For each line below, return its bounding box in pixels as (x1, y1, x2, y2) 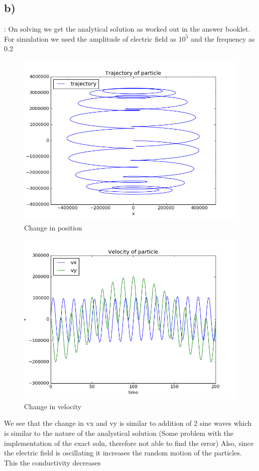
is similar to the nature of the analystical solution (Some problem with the (4, 427, 233, 438)
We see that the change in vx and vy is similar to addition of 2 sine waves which (4, 418, 252, 428)
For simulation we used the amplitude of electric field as (4, 33, 177, 44)
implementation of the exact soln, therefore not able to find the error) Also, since (4, 437, 254, 448)
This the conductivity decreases (4, 457, 101, 467)
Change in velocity (24, 401, 81, 411)
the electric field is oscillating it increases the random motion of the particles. (4, 447, 242, 458)
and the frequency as (191, 33, 255, 44)
